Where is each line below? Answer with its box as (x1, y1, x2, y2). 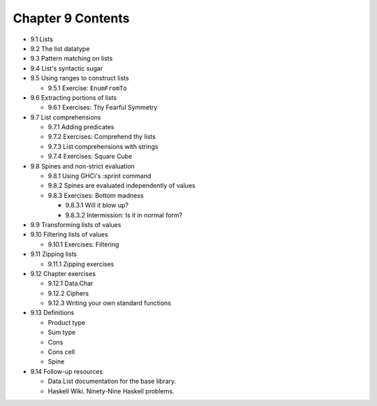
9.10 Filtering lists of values (30, 231, 108, 239)
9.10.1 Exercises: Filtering (47, 240, 119, 248)
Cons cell (47, 348, 75, 356)
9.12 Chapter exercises (30, 269, 96, 277)
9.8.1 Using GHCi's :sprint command (47, 172, 151, 180)
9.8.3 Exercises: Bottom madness (47, 191, 144, 199)
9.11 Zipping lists (30, 250, 77, 259)
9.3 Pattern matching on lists (30, 55, 113, 63)
